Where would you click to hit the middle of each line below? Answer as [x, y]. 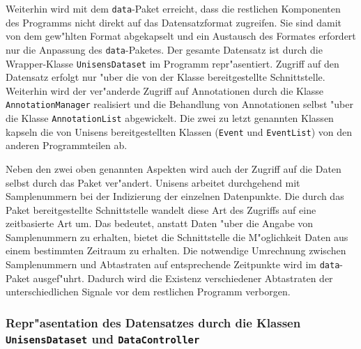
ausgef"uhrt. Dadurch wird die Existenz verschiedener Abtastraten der [183, 278]
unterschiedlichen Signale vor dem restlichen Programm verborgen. [148, 292]
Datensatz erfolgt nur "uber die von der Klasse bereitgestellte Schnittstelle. [166, 77]
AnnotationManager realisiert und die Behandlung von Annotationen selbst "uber [179, 104]
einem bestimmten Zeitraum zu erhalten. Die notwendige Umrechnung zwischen [176, 250]
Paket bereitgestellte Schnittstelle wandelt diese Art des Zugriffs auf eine [161, 209]
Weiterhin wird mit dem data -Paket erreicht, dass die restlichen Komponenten [173, 8]
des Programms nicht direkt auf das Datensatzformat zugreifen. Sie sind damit [174, 22]
